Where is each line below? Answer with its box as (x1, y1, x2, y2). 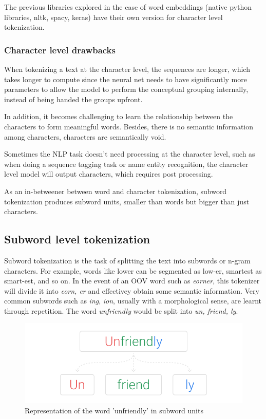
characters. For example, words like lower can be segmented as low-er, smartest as (4, 265, 262, 276)
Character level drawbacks (4, 43, 116, 56)
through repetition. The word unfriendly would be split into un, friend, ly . (4, 305, 238, 316)
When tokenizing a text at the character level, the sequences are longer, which (4, 64, 250, 74)
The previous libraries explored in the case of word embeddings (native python (4, 2, 252, 12)
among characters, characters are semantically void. (4, 131, 166, 142)
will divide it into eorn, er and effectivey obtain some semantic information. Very (4, 285, 259, 296)
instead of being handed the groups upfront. (4, 93, 143, 104)
